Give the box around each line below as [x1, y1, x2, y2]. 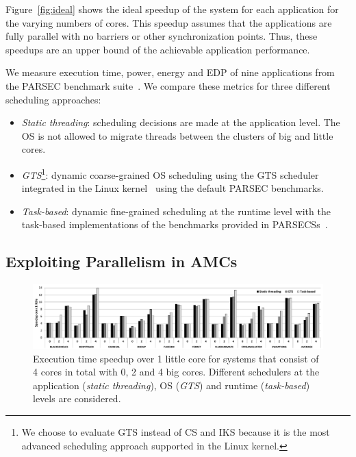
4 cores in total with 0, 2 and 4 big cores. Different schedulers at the [33, 365, 320, 379]
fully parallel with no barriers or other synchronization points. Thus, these [5, 29, 318, 43]
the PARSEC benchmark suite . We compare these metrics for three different [5, 78, 331, 92]
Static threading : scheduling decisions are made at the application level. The [21, 115, 340, 129]
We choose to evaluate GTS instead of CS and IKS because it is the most [21, 424, 330, 439]
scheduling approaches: [5, 92, 101, 106]
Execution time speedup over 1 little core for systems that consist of [33, 351, 319, 365]
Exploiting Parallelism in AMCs [5, 251, 238, 272]
